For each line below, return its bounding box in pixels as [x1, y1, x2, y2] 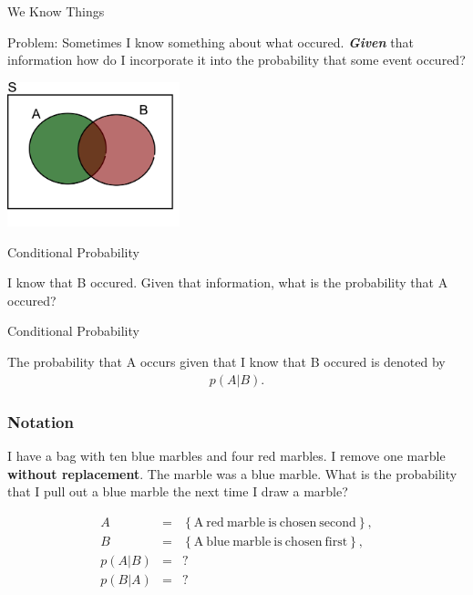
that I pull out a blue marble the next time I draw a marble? [7, 482, 348, 501]
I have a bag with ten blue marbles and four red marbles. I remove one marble [7, 445, 446, 465]
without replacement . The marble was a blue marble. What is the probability [7, 464, 458, 483]
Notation [7, 410, 74, 433]
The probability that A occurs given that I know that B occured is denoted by [7, 352, 446, 371]
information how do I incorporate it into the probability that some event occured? [7, 50, 466, 69]
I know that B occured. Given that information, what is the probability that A [7, 273, 448, 292]
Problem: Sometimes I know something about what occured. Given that [7, 32, 414, 51]
